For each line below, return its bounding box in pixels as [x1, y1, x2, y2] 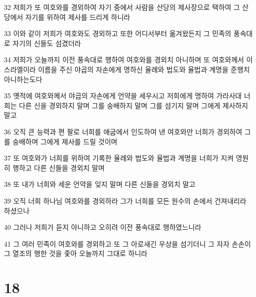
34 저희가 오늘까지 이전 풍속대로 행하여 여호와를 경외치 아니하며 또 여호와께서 [4, 54, 244, 65]
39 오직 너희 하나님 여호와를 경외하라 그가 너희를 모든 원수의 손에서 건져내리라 [4, 195, 247, 206]
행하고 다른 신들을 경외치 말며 [12, 162, 105, 172]
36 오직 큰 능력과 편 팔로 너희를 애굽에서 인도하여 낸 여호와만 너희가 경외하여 [4, 126, 243, 136]
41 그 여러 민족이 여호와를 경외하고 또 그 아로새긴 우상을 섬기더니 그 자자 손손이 [4, 238, 251, 249]
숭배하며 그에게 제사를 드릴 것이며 [12, 136, 118, 146]
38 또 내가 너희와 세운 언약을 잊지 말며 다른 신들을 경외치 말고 [4, 179, 196, 189]
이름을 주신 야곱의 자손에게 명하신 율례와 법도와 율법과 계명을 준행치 [38, 64, 250, 74]
